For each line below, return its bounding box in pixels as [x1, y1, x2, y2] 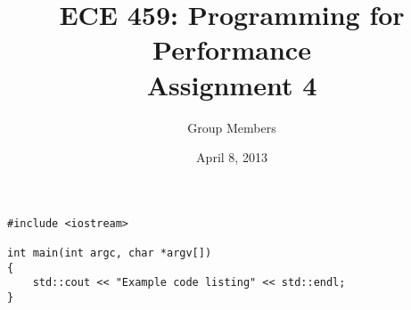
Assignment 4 [146, 66, 317, 102]
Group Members [187, 118, 276, 136]
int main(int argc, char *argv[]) [7, 247, 212, 259]
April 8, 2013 [196, 148, 267, 167]
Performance [152, 31, 311, 68]
